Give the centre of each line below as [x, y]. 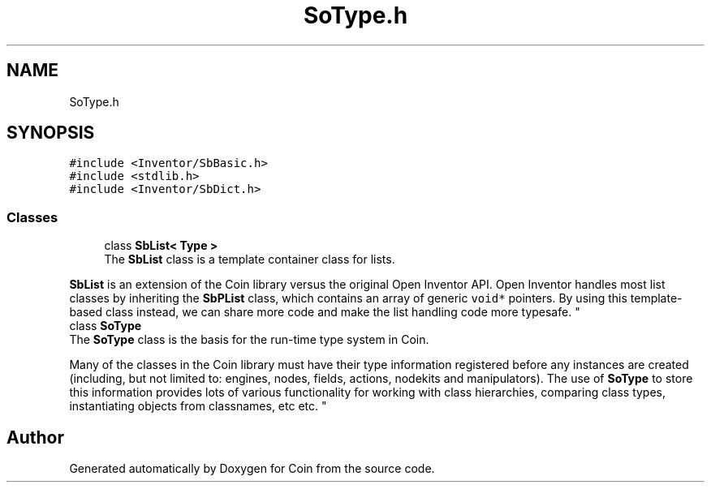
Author [35, 437]
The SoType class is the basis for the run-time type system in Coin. [249, 340]
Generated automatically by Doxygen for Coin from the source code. [252, 469]
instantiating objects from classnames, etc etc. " [198, 406]
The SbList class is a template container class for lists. [250, 260]
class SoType [106, 326]
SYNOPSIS [51, 133]
